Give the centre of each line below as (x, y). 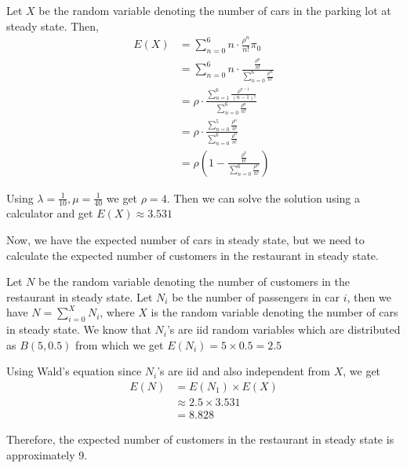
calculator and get (50, 213)
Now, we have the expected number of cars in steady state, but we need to (185, 239)
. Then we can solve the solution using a (263, 197)
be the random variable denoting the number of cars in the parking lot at (215, 10)
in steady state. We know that (79, 329)
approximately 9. (47, 454)
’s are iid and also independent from (243, 371)
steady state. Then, (53, 26)
